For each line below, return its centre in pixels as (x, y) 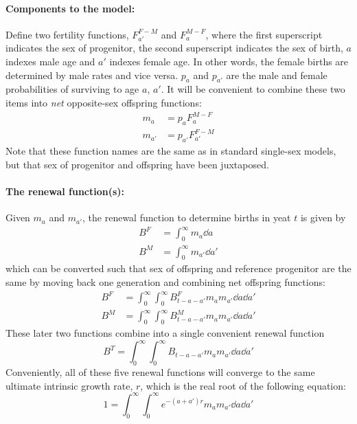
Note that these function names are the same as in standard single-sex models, (171, 151)
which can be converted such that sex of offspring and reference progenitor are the (178, 268)
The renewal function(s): (65, 191)
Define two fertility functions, (67, 34)
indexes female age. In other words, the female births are (229, 61)
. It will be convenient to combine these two (253, 89)
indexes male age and (50, 61)
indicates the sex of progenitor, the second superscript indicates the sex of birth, (174, 48)
